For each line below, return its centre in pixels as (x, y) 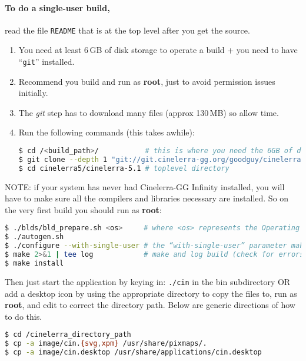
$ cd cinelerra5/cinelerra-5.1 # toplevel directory (124, 168)
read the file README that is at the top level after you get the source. (127, 30)
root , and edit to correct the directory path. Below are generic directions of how (150, 305)
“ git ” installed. (46, 62)
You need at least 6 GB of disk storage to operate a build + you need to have (158, 50)
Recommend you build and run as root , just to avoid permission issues (147, 81)
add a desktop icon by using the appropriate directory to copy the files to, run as (151, 293)
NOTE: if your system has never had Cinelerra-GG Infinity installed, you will (145, 186)
